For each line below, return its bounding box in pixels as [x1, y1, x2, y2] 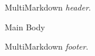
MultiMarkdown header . [5, 1, 91, 13]
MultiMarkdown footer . [5, 40, 89, 52]
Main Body [5, 20, 45, 33]
